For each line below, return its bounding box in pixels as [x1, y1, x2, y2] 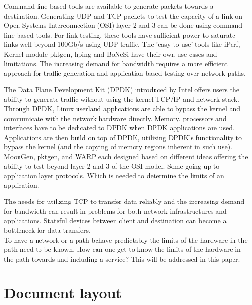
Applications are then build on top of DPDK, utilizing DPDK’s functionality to [4, 132, 242, 142]
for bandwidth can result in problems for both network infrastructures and [4, 205, 227, 216]
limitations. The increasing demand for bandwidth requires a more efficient [4, 58, 228, 68]
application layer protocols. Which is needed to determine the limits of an [4, 170, 224, 181]
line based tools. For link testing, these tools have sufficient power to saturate [4, 29, 235, 40]
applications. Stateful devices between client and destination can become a [4, 215, 227, 225]
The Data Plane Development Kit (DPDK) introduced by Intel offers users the [4, 84, 239, 94]
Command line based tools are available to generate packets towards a [4, 1, 213, 11]
